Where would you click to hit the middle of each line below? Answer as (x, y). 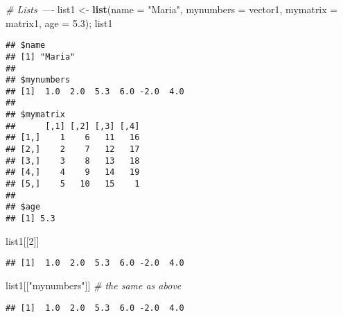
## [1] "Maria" (41, 57)
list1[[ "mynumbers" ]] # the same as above (94, 285)
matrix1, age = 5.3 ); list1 (59, 23)
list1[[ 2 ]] (23, 240)
